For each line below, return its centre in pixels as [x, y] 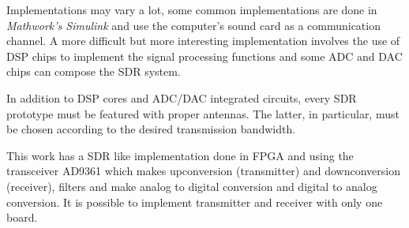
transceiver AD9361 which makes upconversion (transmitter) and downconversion [203, 171]
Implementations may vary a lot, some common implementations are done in [192, 9]
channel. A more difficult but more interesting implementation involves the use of [203, 41]
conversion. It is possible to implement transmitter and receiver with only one [195, 202]
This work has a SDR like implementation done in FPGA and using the [180, 155]
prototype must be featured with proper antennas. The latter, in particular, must [203, 113]
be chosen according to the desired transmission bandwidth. [151, 129]
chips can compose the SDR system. [94, 71]
